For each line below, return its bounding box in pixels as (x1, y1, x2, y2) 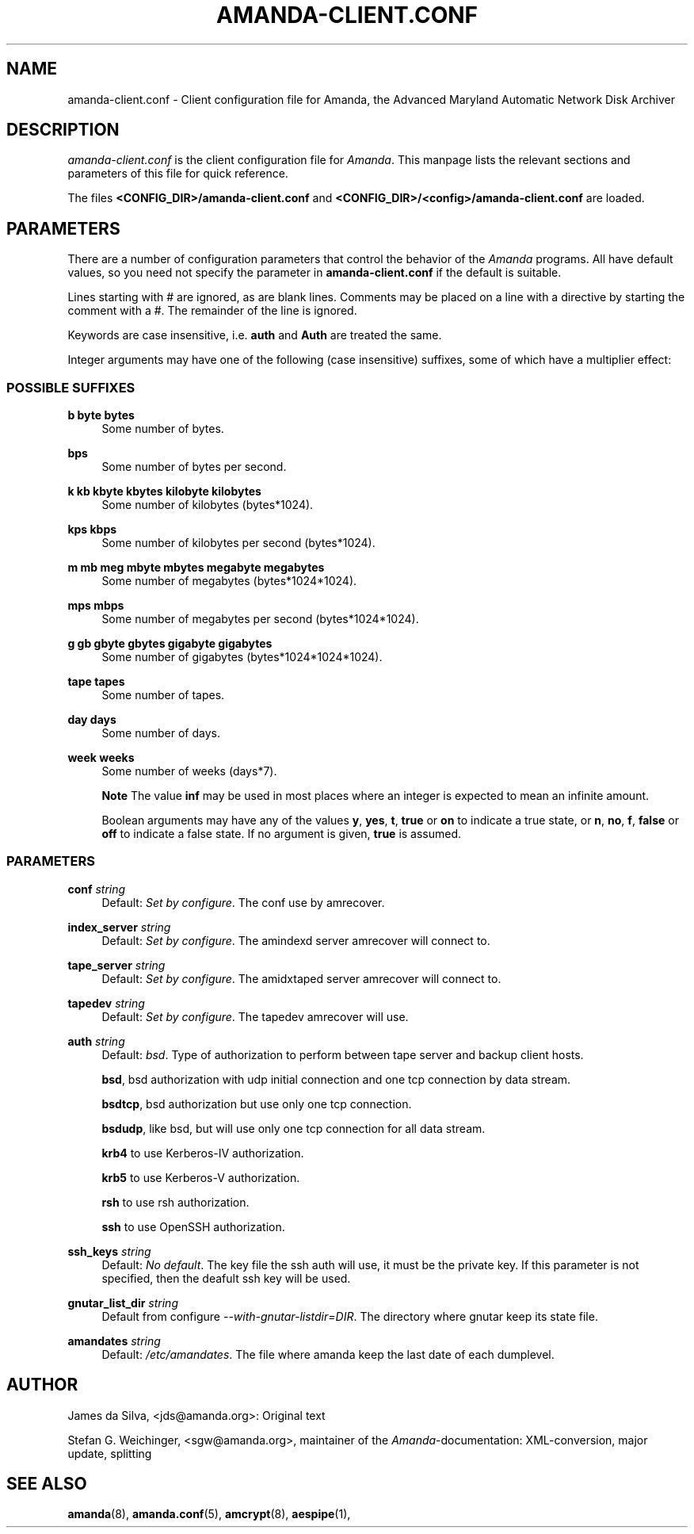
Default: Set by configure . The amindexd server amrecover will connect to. (101, 933, 490, 947)
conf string (67, 882, 126, 896)
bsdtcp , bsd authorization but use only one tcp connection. (101, 1096, 412, 1111)
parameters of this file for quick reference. (67, 166, 288, 181)
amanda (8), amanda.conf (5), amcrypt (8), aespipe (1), (67, 1507, 351, 1521)
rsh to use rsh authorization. (101, 1195, 250, 1209)
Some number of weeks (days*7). (101, 764, 277, 778)
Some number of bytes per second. (101, 460, 287, 474)
